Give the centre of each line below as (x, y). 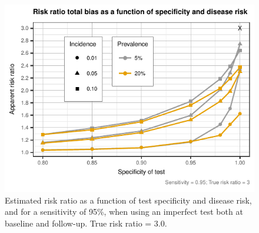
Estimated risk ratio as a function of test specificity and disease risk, (128, 200)
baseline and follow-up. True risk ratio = (78, 223)
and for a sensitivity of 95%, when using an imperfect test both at (124, 212)
